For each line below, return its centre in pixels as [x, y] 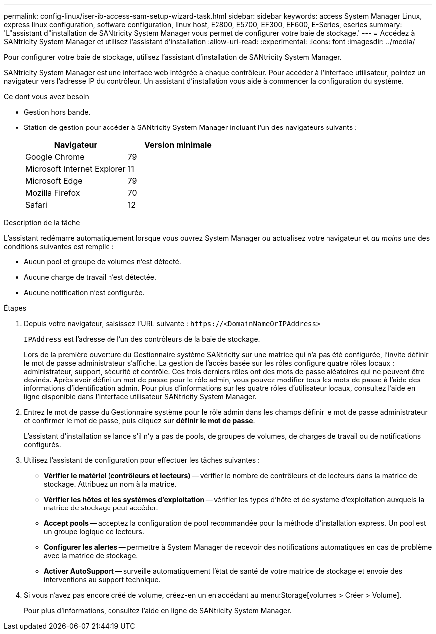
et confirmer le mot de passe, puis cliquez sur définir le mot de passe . [140, 421]
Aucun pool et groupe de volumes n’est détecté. [103, 262]
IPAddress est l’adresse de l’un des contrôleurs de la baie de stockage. [142, 339]
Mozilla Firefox [53, 193]
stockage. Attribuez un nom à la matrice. [110, 484]
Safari [36, 205]
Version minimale [178, 145]
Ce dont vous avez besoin [47, 96]
